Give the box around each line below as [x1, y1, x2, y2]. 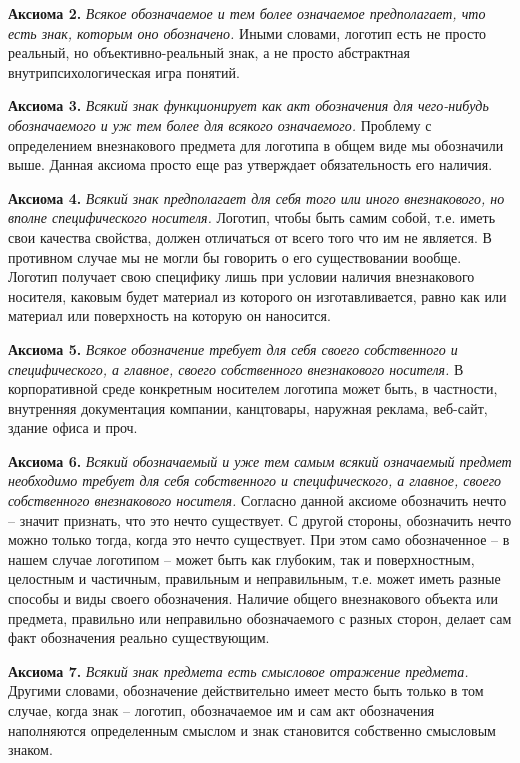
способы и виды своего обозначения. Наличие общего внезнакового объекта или [8, 588, 498, 609]
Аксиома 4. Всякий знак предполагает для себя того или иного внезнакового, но [8, 187, 505, 208]
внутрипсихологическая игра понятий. [8, 61, 240, 82]
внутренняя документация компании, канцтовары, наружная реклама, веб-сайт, [8, 397, 488, 418]
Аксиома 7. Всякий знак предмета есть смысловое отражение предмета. [8, 660, 469, 681]
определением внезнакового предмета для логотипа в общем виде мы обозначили [8, 134, 504, 155]
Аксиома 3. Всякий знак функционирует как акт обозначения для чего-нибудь [8, 95, 489, 116]
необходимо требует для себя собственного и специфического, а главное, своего [8, 470, 502, 491]
